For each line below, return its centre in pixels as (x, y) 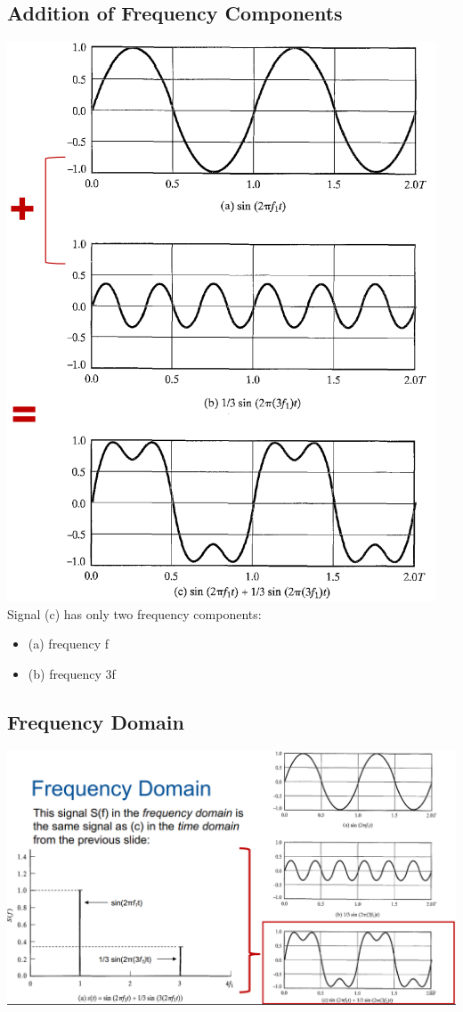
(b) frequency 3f (72, 673)
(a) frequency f (69, 644)
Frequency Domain (96, 721)
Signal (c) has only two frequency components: (134, 613)
